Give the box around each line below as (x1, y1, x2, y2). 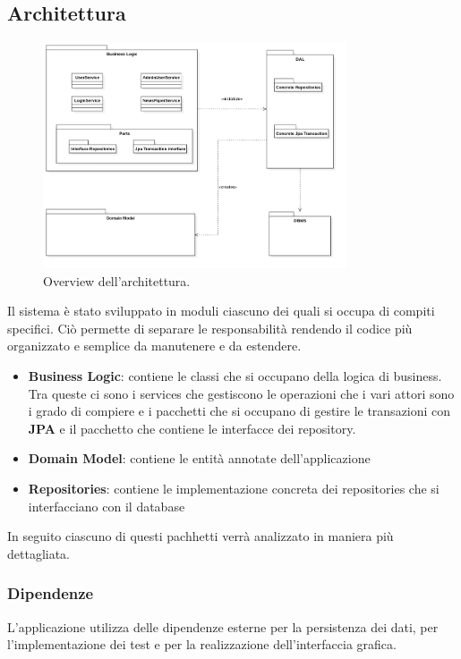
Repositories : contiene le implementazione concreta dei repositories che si (28, 479, 440, 497)
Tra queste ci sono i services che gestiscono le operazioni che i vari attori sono (28, 384, 455, 402)
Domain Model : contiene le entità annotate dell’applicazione (28, 449, 371, 468)
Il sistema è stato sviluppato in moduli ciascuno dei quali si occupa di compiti (7, 301, 435, 320)
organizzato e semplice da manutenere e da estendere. (7, 336, 302, 355)
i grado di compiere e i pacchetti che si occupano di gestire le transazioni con (28, 401, 451, 420)
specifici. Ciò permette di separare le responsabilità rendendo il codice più (7, 318, 413, 337)
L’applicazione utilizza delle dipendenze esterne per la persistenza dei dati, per (7, 617, 439, 636)
